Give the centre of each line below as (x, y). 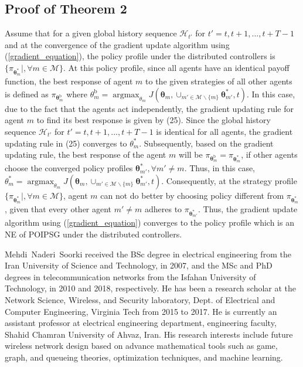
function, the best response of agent (69, 81)
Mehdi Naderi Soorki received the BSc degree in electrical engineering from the (148, 254)
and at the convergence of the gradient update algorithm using (117, 44)
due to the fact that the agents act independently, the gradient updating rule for (149, 108)
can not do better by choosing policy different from (192, 195)
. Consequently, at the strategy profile (229, 180)
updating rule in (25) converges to (66, 143)
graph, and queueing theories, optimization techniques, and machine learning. (144, 357)
